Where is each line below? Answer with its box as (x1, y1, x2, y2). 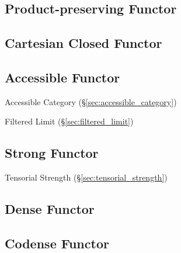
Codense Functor (5, 234, 109, 252)
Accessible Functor (5, 68, 120, 86)
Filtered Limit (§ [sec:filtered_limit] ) (5, 115, 134, 127)
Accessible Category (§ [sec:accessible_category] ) (5, 95, 177, 108)
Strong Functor (5, 144, 99, 162)
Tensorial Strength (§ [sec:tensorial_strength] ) (5, 171, 168, 183)
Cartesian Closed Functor (5, 34, 162, 52)
